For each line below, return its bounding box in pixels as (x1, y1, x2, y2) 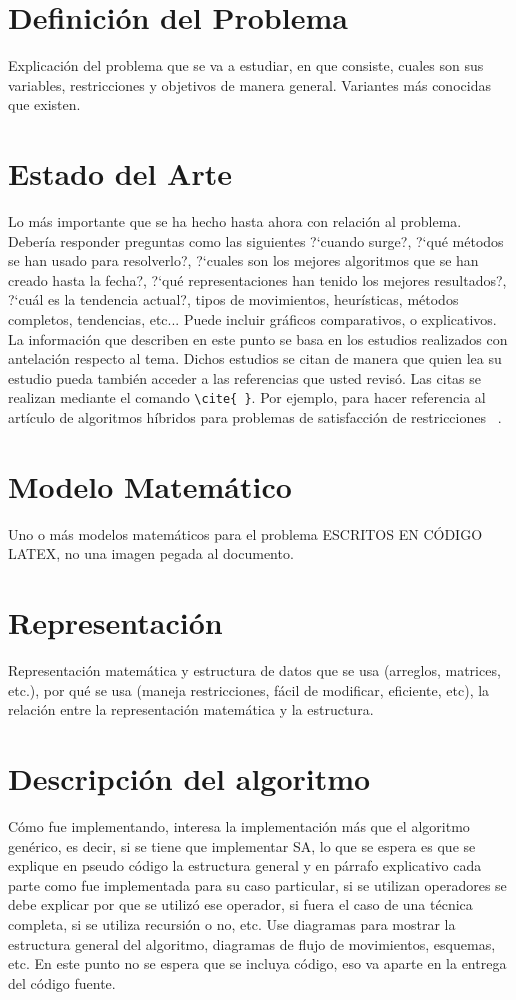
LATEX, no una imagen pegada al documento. (8, 543, 294, 564)
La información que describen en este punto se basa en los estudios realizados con (8, 328, 508, 349)
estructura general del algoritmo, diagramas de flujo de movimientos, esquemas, (8, 933, 496, 954)
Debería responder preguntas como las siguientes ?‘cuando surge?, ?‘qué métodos (8, 230, 504, 251)
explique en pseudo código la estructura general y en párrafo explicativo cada (8, 855, 482, 876)
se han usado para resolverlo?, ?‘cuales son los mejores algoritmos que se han (8, 250, 479, 271)
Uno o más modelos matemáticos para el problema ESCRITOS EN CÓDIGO (8, 523, 483, 544)
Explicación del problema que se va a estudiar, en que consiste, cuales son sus (8, 55, 484, 76)
